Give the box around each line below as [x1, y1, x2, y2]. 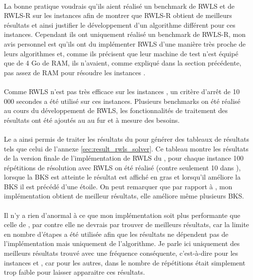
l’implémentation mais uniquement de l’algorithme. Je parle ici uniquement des [4, 238, 240, 248]
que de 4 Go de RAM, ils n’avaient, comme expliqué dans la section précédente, [4, 58, 241, 68]
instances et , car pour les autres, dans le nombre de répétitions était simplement [4, 257, 246, 267]
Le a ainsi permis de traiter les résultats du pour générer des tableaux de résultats [4, 133, 249, 144]
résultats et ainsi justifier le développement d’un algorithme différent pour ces [4, 19, 235, 30]
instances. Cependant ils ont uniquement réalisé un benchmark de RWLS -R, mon [4, 29, 246, 39]
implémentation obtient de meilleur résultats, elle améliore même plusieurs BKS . [4, 191, 244, 201]
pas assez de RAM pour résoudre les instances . [4, 67, 145, 77]
